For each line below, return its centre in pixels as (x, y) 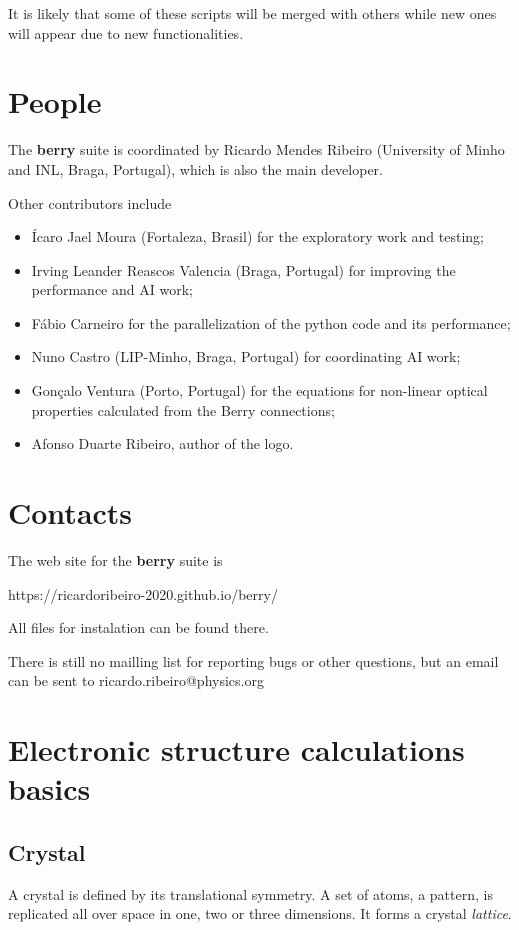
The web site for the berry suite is (115, 559)
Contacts (70, 512)
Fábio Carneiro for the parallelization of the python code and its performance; (271, 322)
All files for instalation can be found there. (138, 627)
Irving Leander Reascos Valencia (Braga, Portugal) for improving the (243, 269)
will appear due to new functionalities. (126, 32)
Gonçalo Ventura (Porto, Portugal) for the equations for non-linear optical (259, 390)
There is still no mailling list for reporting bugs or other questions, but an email (253, 660)
